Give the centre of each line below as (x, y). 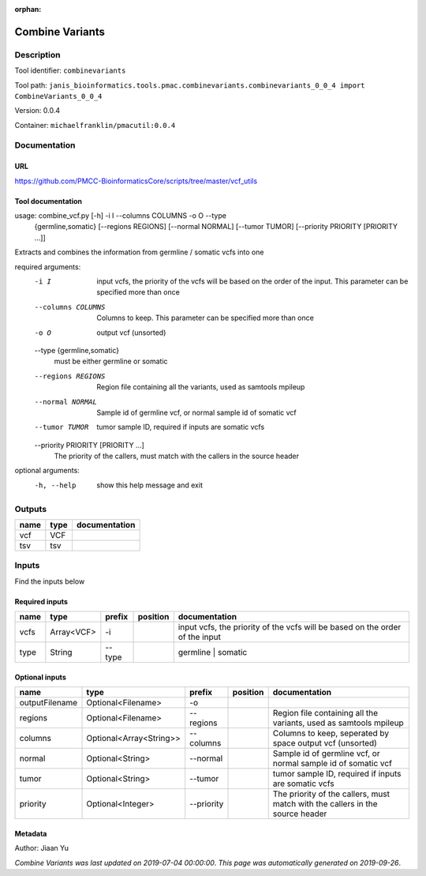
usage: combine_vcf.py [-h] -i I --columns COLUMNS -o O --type (120, 216)
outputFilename (49, 703)
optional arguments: (47, 471)
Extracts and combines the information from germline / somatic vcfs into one (139, 252)
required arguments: (48, 267)
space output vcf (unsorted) (325, 743)
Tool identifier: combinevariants (70, 70)
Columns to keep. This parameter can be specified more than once (206, 318)
